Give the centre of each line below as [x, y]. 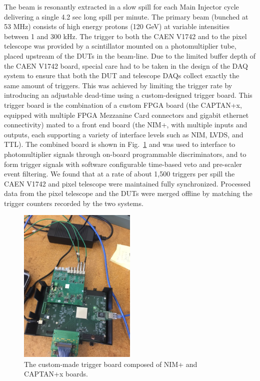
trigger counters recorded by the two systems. [74, 203]
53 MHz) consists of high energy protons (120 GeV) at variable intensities [117, 26]
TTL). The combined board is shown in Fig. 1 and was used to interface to [120, 144]
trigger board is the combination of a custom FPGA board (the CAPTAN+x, [123, 105]
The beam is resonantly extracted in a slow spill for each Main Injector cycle [121, 7]
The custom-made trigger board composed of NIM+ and [111, 364]
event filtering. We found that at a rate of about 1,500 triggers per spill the [119, 174]
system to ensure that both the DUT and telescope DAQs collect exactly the [122, 75]
